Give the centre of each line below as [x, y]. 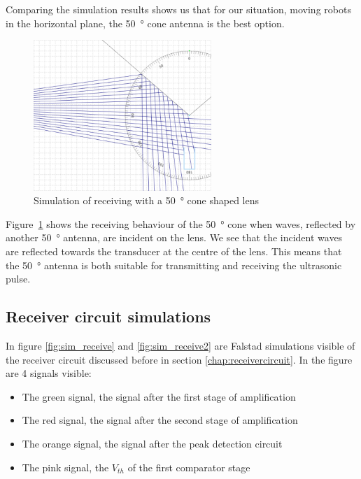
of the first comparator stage [189, 467]
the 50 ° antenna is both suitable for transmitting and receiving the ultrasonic [174, 265]
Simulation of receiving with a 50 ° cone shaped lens [146, 200]
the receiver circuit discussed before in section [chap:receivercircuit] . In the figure [179, 359]
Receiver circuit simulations [108, 316]
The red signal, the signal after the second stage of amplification [160, 420]
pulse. [18, 279]
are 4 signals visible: [49, 373]
